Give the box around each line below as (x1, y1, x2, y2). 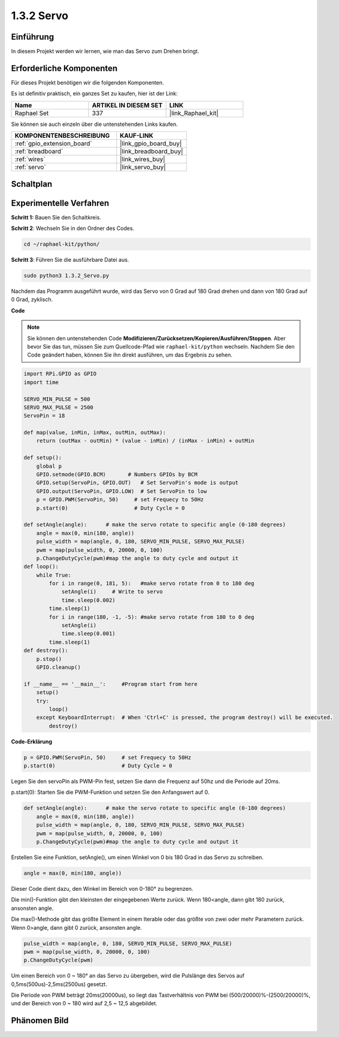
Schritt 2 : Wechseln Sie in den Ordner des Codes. (11, 225, 135, 232)
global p (36, 462, 62, 470)
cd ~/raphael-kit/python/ (23, 241, 100, 248)
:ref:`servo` (14, 163, 46, 171)
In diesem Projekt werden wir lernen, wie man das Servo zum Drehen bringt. (11, 48, 199, 55)
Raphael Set (14, 108, 49, 117)
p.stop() (36, 655, 62, 662)
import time (23, 379, 59, 386)
